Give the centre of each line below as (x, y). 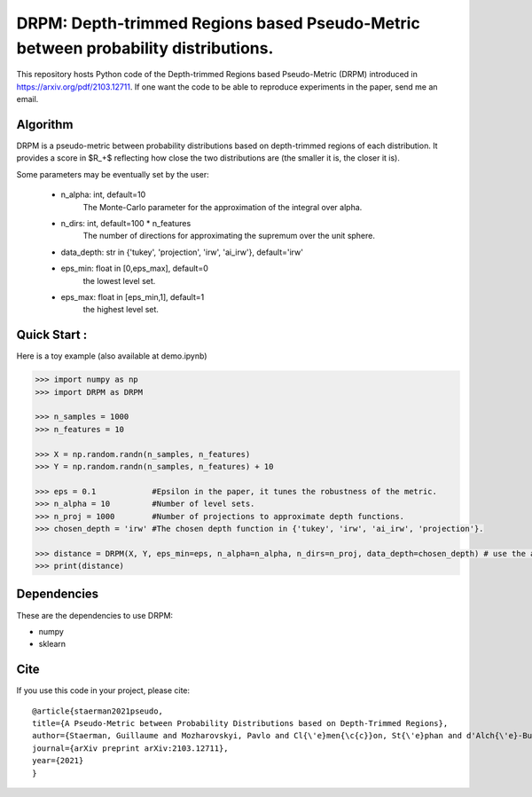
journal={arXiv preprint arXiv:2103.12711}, (131, 748)
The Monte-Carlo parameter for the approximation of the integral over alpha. (223, 207)
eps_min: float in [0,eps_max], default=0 (134, 268)
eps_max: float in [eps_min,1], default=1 (133, 296)
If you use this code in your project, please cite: (103, 690)
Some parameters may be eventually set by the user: (113, 174)
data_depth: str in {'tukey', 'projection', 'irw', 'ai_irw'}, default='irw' (182, 252)
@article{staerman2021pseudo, (98, 711)
